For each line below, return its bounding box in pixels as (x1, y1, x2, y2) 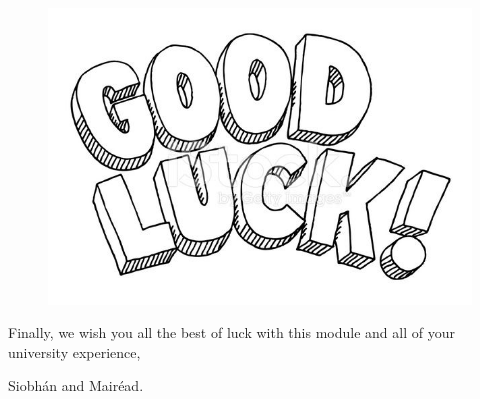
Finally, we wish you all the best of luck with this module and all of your (8, 322, 455, 343)
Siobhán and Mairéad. (8, 375, 144, 396)
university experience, (8, 341, 141, 362)
